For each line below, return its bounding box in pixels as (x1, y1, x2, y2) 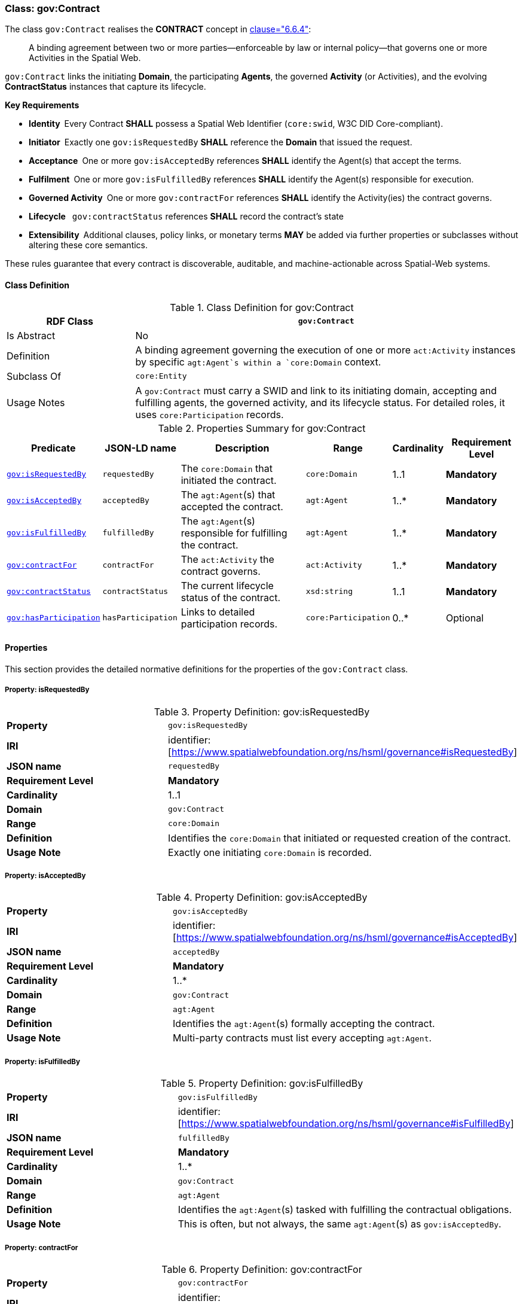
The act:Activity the (181, 553, 274, 565)
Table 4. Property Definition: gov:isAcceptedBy (156, 891, 368, 904)
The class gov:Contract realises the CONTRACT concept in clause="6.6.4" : (5, 24, 311, 35)
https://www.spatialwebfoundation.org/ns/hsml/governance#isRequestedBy (171, 745, 514, 758)
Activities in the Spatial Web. (29, 53, 141, 63)
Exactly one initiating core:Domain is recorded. (168, 846, 372, 858)
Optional (446, 611, 484, 624)
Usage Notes (7, 396, 65, 409)
